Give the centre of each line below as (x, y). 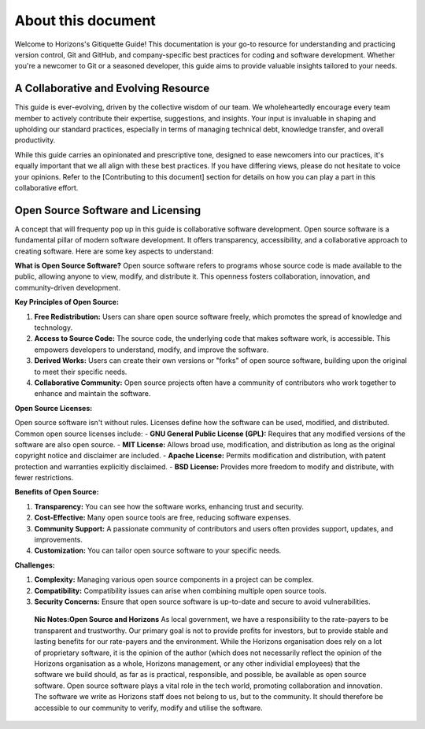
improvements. (58, 540)
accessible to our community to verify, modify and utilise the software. (148, 708)
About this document (85, 20)
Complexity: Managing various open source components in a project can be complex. (174, 579)
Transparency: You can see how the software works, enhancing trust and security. (169, 506)
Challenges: (35, 565)
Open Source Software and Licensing (108, 210)
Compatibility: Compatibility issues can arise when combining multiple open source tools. (180, 590)
